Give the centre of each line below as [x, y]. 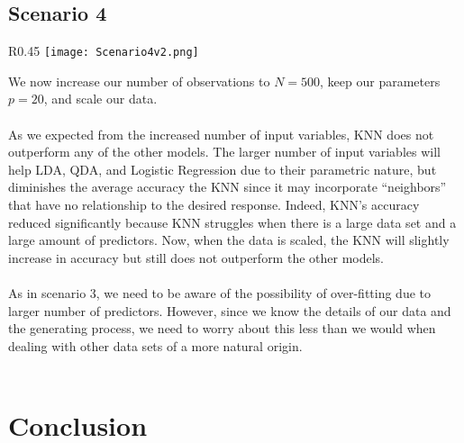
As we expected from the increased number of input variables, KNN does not [221, 134]
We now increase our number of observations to [139, 81]
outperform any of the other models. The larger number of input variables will [224, 152]
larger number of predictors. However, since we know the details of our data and [230, 310]
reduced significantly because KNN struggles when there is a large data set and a [232, 222]
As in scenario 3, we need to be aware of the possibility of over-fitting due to [219, 292]
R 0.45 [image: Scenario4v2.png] [104, 51]
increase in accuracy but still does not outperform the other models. [196, 257]
